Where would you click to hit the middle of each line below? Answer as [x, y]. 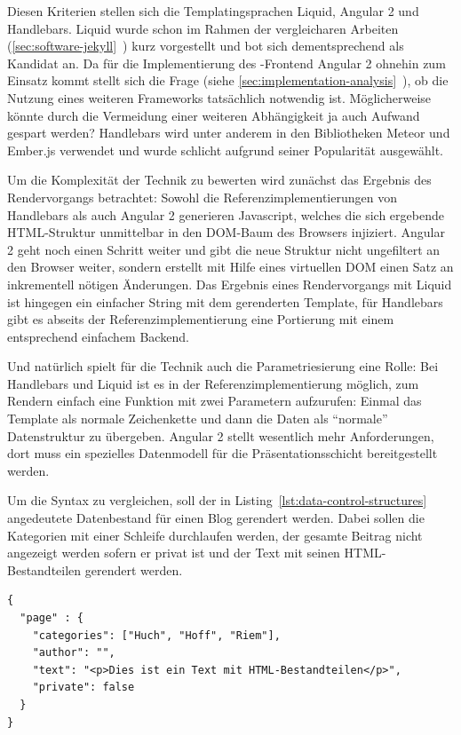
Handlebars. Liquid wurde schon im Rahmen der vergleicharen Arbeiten [203, 28]
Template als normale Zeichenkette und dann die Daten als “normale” [198, 419]
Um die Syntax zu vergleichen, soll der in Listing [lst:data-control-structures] [217, 500]
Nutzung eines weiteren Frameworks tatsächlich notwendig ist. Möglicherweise [219, 97]
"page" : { [52, 618]
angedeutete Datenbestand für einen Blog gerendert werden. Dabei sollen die [216, 518]
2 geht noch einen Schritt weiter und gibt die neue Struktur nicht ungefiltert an [224, 249]
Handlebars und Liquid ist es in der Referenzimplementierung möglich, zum [213, 383]
